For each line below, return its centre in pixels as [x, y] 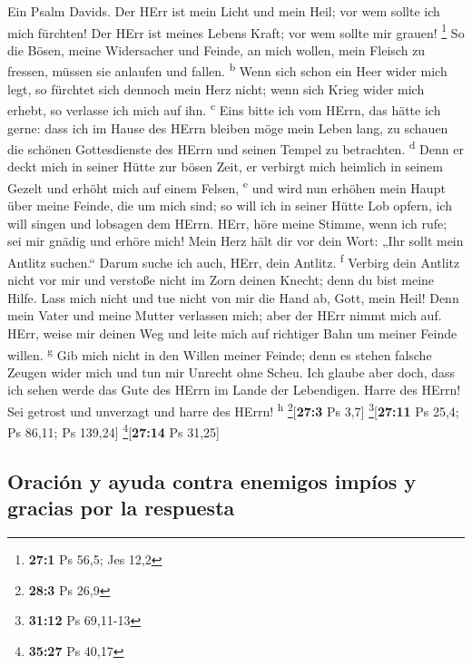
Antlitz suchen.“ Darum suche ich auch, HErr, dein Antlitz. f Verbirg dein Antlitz [234, 261]
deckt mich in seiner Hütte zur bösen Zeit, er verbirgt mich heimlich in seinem [225, 166]
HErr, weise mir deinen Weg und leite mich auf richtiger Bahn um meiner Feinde [232, 333]
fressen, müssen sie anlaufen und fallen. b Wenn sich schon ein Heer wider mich [227, 70]
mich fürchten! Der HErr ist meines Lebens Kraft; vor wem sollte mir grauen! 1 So [236, 31]
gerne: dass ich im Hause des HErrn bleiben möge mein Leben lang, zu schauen [228, 127]
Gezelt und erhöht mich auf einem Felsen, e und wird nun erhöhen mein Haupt [226, 186]
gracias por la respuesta [121, 508]
